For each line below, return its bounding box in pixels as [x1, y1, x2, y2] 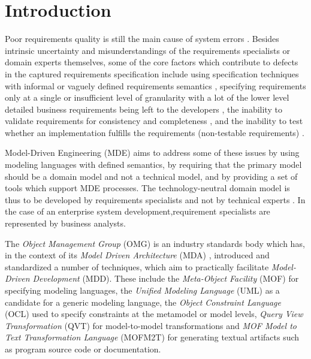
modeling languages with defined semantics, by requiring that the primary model [5, 158, 302, 171]
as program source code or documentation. [5, 342, 161, 355]
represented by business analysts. [5, 217, 126, 230]
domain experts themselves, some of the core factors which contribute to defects [5, 56, 298, 68]
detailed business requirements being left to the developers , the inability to [5, 102, 282, 115]
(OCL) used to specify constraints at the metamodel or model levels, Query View [5, 307, 303, 320]
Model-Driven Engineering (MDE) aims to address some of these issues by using [5, 146, 300, 159]
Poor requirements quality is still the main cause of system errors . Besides [5, 32, 279, 45]
